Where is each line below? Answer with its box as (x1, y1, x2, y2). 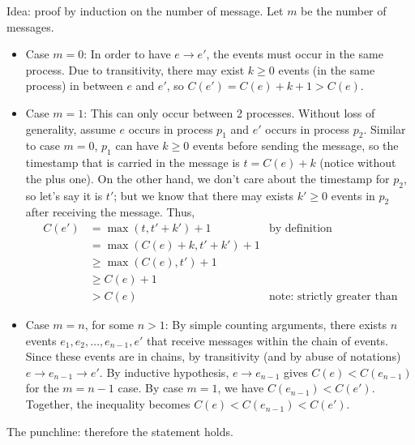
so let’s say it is (25, 186, 103, 203)
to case (25, 137, 60, 154)
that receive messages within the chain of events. (147, 332, 388, 349)
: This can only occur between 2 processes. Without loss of (83, 104, 375, 121)
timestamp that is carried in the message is (25, 154, 240, 171)
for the (25, 379, 59, 396)
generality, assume (25, 120, 116, 137)
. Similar (363, 120, 406, 137)
